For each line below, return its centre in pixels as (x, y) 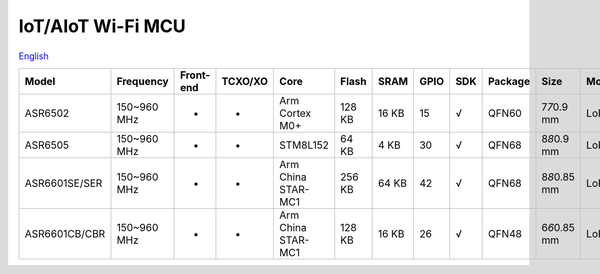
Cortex (295, 113)
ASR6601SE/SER (63, 183)
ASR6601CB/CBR (65, 233)
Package (508, 81)
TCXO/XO (245, 81)
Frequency (142, 81)
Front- (195, 75)
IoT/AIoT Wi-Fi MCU (102, 26)
